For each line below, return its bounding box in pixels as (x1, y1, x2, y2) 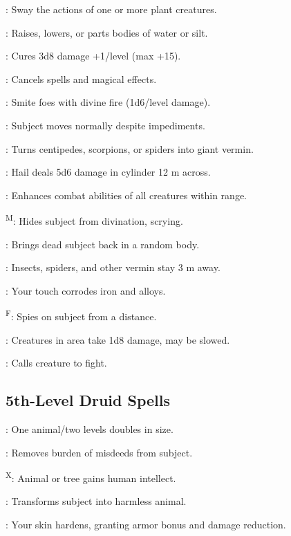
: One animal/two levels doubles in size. (6, 422, 173, 436)
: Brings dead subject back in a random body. (6, 237, 200, 251)
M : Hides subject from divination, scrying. (6, 212, 183, 228)
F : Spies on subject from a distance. (6, 307, 157, 324)
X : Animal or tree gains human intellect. (6, 469, 176, 485)
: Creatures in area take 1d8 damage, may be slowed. (6, 332, 230, 346)
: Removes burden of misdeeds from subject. (6, 445, 193, 459)
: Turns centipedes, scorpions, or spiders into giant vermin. (6, 141, 254, 156)
